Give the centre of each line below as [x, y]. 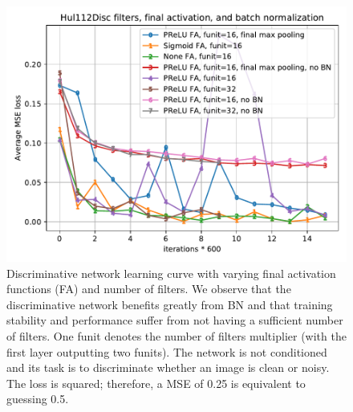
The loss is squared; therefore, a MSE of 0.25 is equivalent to [156, 383]
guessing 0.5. [38, 399]
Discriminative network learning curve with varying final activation [171, 273]
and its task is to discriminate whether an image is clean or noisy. [168, 367]
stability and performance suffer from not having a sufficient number [175, 320]
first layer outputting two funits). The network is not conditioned [167, 351]
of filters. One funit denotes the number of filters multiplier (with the [176, 335]
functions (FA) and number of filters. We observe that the [149, 289]
